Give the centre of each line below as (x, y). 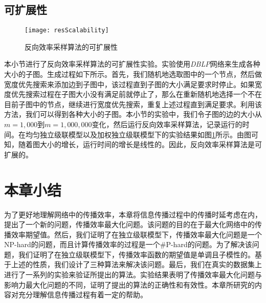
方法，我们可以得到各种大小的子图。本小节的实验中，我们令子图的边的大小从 (133, 114)
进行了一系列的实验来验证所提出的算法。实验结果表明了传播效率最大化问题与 (133, 275)
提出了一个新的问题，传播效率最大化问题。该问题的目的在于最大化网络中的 (129, 224)
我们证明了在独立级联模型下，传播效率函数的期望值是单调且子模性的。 (136, 254)
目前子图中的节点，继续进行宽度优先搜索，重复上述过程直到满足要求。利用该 (133, 104)
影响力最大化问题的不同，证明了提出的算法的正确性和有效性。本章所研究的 (129, 284)
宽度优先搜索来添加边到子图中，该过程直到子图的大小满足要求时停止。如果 (129, 84)
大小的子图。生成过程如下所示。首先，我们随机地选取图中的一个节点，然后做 (133, 74)
